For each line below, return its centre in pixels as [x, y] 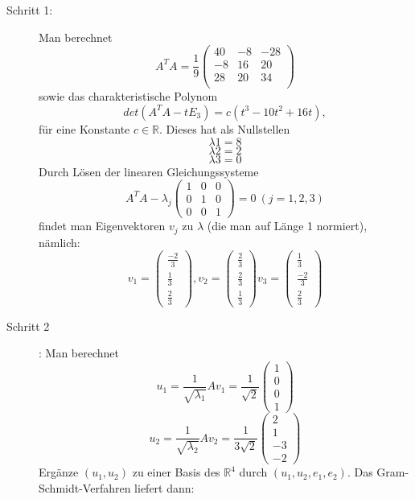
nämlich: [60, 242]
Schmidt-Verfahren [85, 487]
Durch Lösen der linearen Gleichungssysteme [149, 171]
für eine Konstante [84, 128]
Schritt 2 [28, 326]
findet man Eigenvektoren [102, 226]
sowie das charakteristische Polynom [128, 96]
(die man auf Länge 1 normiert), [287, 226]
